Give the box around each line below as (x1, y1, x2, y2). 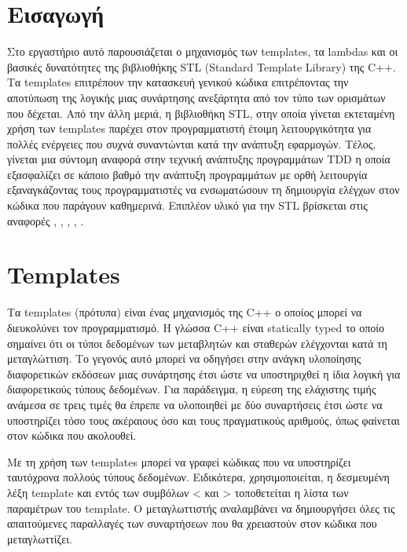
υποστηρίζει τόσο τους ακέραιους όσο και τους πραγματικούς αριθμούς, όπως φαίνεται (7, 411, 400, 428)
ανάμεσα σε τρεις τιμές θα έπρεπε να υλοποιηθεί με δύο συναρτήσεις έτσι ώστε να (7, 396, 383, 412)
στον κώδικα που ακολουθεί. (7, 427, 137, 444)
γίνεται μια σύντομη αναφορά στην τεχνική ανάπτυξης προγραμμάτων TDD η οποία (7, 151, 390, 167)
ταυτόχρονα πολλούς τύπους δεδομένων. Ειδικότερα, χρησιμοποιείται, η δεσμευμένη (7, 469, 390, 485)
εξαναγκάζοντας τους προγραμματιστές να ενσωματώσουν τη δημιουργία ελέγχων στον (7, 181, 400, 198)
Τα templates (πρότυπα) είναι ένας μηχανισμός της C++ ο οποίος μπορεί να (7, 304, 362, 320)
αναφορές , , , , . (7, 212, 84, 228)
